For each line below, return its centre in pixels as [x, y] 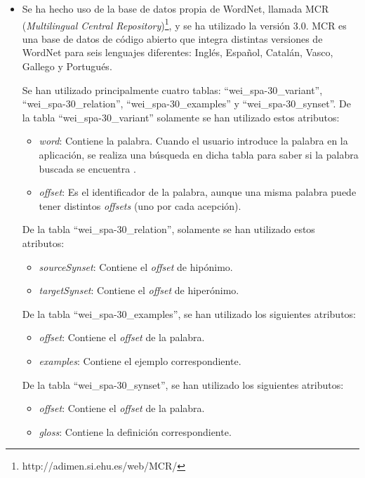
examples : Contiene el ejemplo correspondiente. [140, 360]
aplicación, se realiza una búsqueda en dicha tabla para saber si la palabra [199, 154]
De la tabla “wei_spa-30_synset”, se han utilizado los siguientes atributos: [183, 384]
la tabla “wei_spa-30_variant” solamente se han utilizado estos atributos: [181, 117]
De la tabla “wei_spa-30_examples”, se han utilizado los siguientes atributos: [189, 313]
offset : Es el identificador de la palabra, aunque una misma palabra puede [198, 192]
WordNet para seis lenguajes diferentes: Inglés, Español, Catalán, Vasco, [178, 52]
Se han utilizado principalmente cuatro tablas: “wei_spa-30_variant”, [172, 89]
